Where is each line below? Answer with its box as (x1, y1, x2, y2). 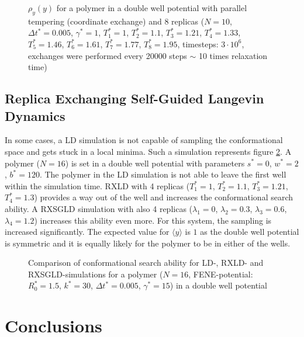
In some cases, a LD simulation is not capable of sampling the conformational (5, 134, 283, 146)
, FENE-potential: (188, 267, 253, 280)
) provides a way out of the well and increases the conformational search (34, 191, 293, 203)
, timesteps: (177, 37, 219, 50)
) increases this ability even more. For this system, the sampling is (34, 214, 272, 226)
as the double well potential (200, 225, 299, 238)
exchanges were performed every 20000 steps (28, 49, 187, 61)
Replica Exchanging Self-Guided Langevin (5, 89, 264, 107)
